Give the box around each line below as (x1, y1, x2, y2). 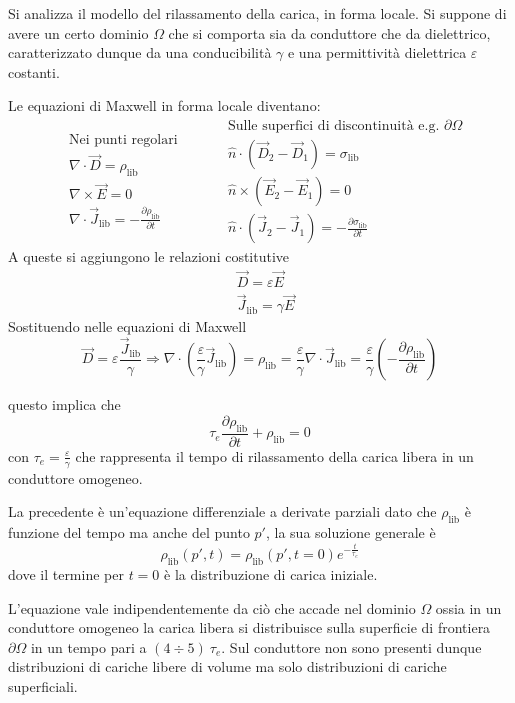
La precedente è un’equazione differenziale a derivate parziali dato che (8, 501, 437, 522)
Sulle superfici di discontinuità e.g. (227, 118, 440, 133)
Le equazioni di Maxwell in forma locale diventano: (8, 95, 321, 116)
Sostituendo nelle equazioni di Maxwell (8, 316, 247, 337)
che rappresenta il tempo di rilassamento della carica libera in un (75, 445, 474, 466)
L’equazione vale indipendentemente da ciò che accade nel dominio (8, 597, 416, 618)
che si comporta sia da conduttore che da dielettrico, (168, 22, 491, 43)
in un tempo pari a (30, 636, 147, 657)
